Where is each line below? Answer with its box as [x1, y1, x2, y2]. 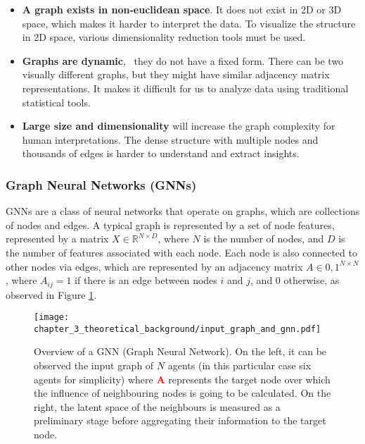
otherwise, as [283, 273, 340, 288]
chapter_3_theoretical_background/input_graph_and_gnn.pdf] [34, 323, 321, 334]
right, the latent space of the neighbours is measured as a [34, 399, 281, 414]
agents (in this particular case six [167, 358, 312, 373]
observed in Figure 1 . [6, 287, 97, 302]
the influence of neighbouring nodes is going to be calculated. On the [34, 386, 331, 400]
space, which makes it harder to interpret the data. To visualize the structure [22, 16, 356, 30]
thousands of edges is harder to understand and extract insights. [22, 146, 300, 161]
